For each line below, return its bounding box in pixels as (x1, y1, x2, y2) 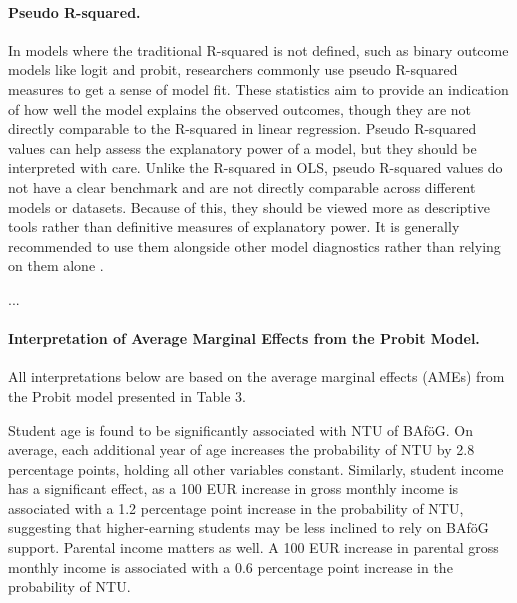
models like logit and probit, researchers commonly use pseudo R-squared (8, 59, 458, 80)
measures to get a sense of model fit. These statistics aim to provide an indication (8, 78, 509, 99)
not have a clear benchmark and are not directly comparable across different (8, 176, 476, 197)
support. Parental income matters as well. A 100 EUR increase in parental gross (8, 537, 499, 558)
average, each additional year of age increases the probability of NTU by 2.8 (8, 439, 475, 460)
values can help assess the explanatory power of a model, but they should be (8, 137, 477, 158)
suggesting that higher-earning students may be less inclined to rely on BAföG (8, 517, 489, 538)
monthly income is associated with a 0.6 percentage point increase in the (8, 556, 453, 577)
